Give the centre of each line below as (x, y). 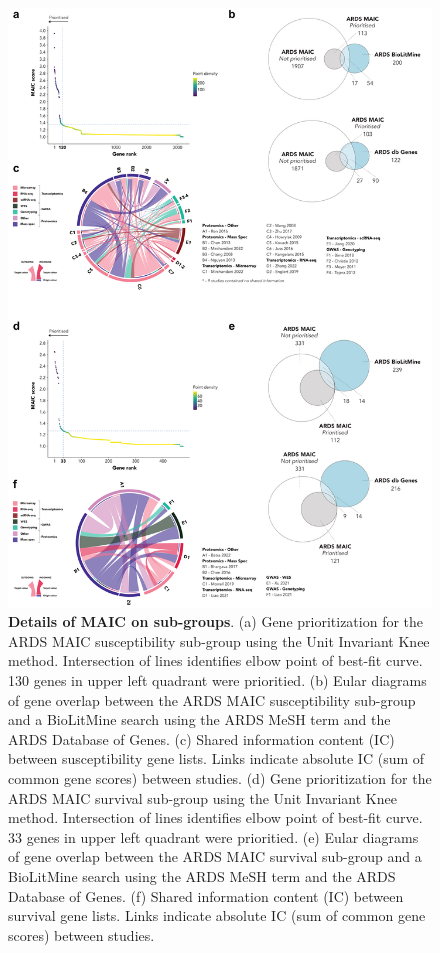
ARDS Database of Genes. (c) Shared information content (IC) (201, 738)
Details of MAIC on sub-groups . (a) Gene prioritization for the (216, 621)
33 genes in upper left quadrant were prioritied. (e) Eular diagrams (213, 836)
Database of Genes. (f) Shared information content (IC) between (206, 895)
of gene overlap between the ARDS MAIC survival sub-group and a (215, 856)
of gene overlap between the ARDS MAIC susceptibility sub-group (212, 699)
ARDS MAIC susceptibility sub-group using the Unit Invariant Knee (219, 640)
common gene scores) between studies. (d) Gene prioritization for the (220, 778)
